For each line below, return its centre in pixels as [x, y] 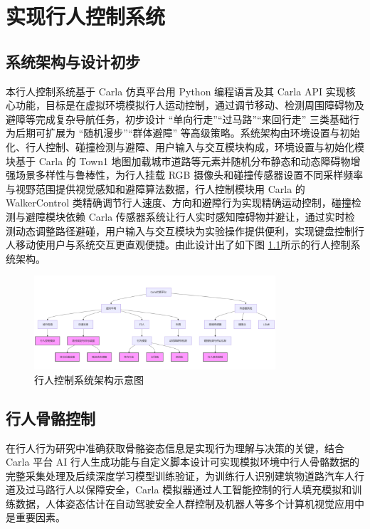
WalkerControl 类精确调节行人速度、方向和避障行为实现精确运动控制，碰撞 [179, 203]
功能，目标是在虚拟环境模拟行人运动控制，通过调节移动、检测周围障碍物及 [190, 105]
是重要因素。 [36, 517]
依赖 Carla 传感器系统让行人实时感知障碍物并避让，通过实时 [205, 216]
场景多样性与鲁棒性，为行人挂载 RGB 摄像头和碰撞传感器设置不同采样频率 [189, 175]
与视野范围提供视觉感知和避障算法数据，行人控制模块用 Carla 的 [155, 188]
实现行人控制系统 [86, 16]
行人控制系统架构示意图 [89, 379]
